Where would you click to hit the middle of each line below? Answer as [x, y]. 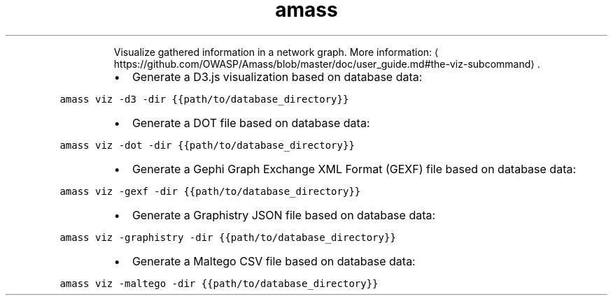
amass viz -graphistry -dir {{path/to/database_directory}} [228, 237]
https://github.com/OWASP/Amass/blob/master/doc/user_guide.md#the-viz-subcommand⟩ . [327, 64]
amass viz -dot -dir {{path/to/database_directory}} [207, 145]
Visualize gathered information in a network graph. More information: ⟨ [276, 52]
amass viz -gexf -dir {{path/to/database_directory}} [210, 191]
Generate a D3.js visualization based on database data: [277, 76]
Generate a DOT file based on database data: [251, 123]
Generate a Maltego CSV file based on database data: [274, 261]
